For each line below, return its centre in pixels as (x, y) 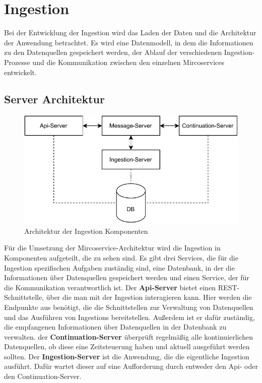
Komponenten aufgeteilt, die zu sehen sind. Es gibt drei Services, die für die (121, 257)
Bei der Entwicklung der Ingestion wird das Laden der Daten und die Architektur (130, 33)
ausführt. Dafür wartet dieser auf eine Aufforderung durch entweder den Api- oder (131, 366)
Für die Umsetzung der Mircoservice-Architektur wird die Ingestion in (112, 248)
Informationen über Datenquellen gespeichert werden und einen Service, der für (127, 277)
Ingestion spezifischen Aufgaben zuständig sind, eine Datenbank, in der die (119, 267)
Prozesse (17, 62)
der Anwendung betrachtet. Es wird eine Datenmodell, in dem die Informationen (129, 42)
